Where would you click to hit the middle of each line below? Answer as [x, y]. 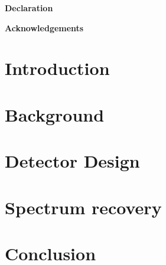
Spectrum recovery [83, 207]
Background [55, 114]
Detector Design [72, 161]
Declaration [29, 8]
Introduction [57, 68]
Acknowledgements [44, 27]
